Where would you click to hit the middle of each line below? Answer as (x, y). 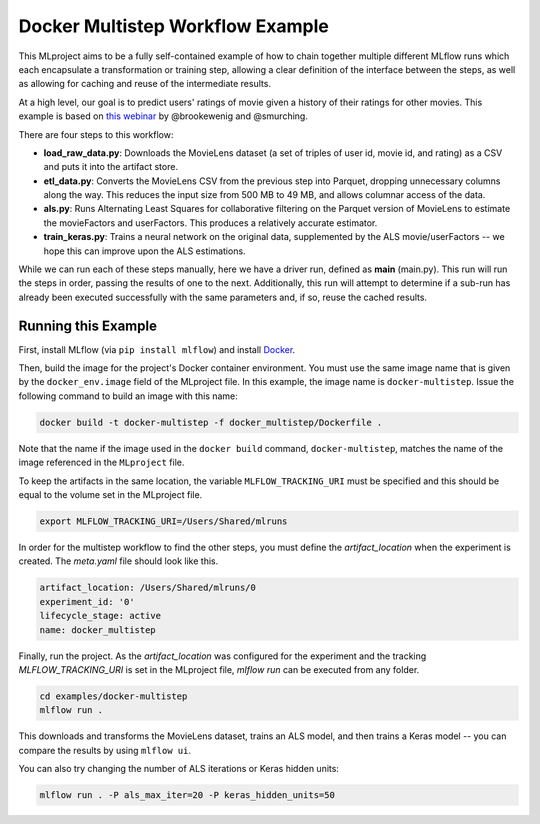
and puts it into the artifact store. (111, 167)
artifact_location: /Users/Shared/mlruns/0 (148, 588)
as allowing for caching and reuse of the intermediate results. (145, 84)
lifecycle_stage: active (100, 616)
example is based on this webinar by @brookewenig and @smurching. (163, 116)
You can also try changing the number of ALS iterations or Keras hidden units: (179, 769)
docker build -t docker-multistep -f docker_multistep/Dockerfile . (211, 422)
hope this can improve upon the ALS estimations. (144, 251)
